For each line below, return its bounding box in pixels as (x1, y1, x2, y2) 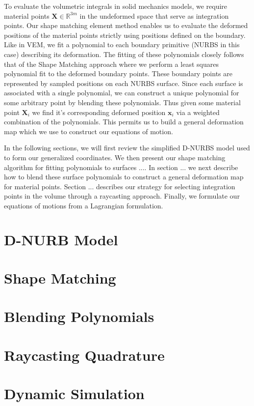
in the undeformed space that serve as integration (79, 10, 229, 21)
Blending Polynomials (4, 306, 154, 326)
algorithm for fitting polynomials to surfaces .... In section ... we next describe (4, 162, 238, 172)
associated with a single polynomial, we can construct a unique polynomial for (4, 87, 239, 98)
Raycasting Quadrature (4, 345, 165, 365)
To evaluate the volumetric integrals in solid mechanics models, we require (4, 1, 228, 11)
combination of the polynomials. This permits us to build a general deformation (4, 116, 244, 127)
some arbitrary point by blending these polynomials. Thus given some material (4, 97, 241, 107)
